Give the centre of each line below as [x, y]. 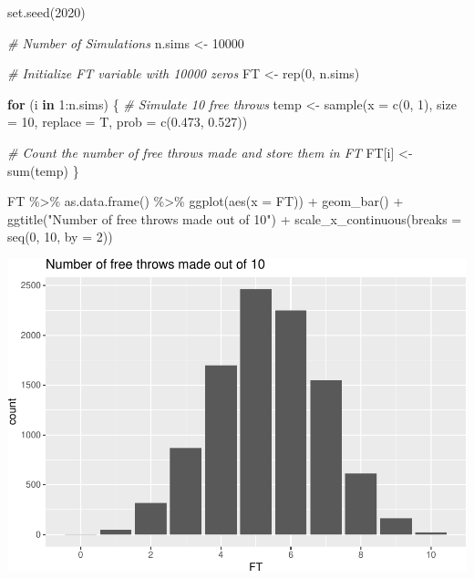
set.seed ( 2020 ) [46, 12]
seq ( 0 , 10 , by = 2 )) [60, 237]
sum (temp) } [43, 170]
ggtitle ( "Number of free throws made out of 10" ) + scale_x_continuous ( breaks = [235, 218]
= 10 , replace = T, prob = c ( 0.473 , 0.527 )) [128, 122]
